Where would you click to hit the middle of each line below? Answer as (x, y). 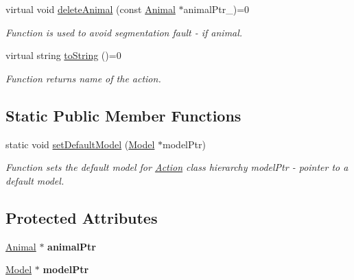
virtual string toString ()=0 (63, 55)
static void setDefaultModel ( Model (80, 144)
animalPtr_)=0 (216, 9)
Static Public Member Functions (123, 115)
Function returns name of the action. (83, 78)
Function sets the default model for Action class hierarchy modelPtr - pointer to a (177, 167)
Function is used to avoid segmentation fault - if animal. (124, 32)
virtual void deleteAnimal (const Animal (91, 9)
